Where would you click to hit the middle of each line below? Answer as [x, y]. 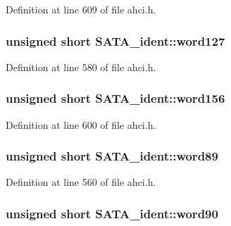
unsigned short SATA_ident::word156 [115, 98]
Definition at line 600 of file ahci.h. [81, 124]
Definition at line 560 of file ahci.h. [81, 182]
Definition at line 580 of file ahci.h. [81, 67]
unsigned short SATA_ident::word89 [112, 156]
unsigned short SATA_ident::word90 [112, 213]
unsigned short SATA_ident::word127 [115, 40]
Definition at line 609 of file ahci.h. [81, 9]
